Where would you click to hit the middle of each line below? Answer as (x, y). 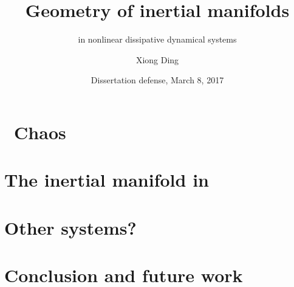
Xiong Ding (157, 59)
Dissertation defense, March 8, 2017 (157, 80)
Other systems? (70, 227)
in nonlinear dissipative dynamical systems (157, 39)
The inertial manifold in (107, 180)
